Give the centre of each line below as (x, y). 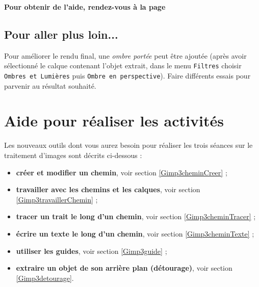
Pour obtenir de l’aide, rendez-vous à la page (85, 7)
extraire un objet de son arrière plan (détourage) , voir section (124, 268)
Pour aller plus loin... (61, 34)
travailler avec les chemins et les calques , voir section (108, 189)
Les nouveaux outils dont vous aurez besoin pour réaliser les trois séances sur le (128, 145)
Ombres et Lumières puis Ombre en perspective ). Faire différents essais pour (127, 76)
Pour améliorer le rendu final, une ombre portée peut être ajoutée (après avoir (125, 55)
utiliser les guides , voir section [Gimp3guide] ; (92, 251)
